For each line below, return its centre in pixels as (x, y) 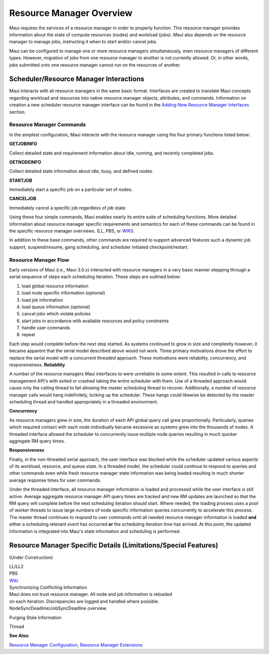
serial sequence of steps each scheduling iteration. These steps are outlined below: (95, 277)
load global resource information (55, 286)
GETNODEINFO (25, 162)
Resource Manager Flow (39, 260)
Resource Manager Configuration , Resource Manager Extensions (76, 645)
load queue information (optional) (56, 307)
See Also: (19, 636)
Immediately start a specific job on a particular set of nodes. (71, 190)
